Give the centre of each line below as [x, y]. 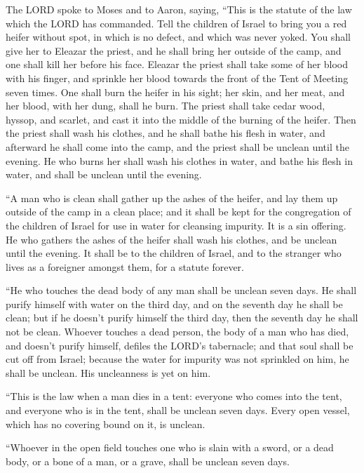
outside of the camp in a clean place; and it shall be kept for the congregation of [178, 212]
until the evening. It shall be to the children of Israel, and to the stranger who [174, 253]
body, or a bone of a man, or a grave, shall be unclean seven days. [148, 461]
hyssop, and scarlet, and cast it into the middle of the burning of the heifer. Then [181, 119]
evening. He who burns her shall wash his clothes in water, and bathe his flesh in [179, 160]
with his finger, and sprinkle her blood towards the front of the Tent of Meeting [177, 78]
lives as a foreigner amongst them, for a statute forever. [125, 266]
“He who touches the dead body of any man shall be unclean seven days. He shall [181, 290]
